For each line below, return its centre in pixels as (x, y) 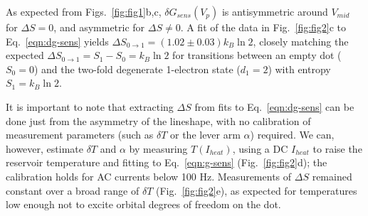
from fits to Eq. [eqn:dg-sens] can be (274, 106)
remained (332, 176)
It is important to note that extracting (90, 106)
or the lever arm (205, 135)
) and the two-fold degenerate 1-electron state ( (137, 69)
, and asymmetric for (99, 27)
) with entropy (299, 69)
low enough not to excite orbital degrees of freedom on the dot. (143, 204)
